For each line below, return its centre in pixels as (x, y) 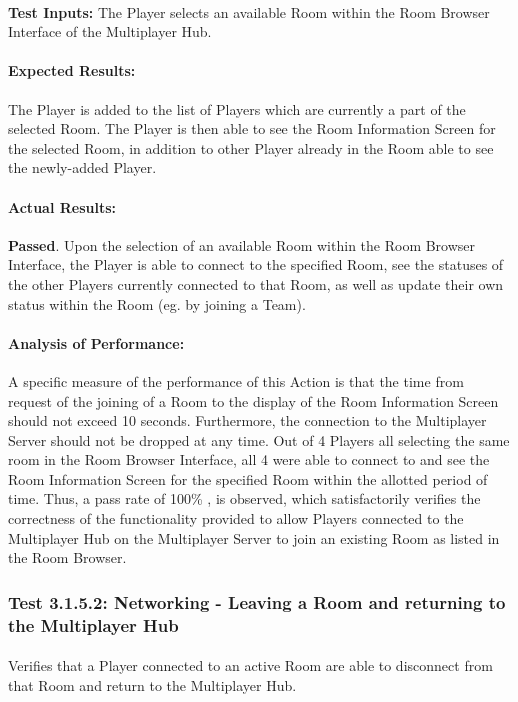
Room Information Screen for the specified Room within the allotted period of (248, 478)
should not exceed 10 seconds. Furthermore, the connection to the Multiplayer (247, 420)
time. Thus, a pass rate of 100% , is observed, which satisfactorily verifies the (244, 498)
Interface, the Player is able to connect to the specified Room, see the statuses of (256, 264)
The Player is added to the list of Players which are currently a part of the (237, 108)
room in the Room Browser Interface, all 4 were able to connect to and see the (249, 459)
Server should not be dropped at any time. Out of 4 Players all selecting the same (259, 439)
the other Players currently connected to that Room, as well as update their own (256, 283)
